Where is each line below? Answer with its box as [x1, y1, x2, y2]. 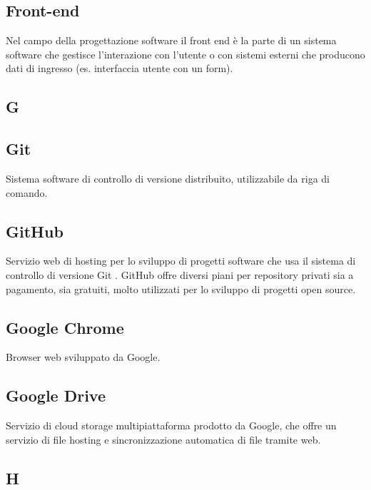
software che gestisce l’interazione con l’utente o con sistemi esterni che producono [6, 46, 365, 61]
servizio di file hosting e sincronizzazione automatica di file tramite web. [6, 432, 321, 446]
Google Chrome [6, 316, 124, 338]
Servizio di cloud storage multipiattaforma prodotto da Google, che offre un [6, 418, 337, 433]
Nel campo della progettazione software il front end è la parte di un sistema [6, 33, 337, 48]
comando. [6, 185, 48, 200]
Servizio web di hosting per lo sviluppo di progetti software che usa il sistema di [6, 253, 356, 268]
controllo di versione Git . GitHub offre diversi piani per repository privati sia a [6, 267, 354, 282]
